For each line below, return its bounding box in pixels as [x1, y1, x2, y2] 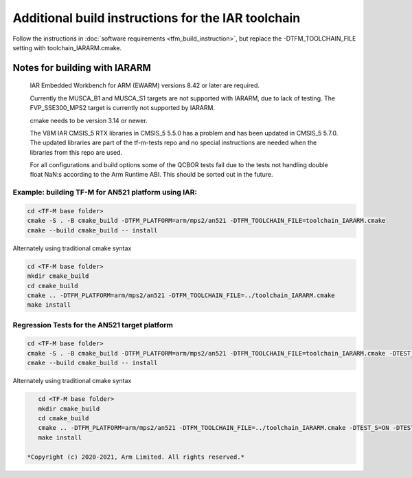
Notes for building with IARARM [12, 62, 151, 74]
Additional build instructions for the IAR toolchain [12, 10, 301, 25]
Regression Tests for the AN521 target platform [12, 320, 173, 329]
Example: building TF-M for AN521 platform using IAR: [12, 188, 197, 197]
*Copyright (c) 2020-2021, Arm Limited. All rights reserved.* [27, 453, 245, 461]
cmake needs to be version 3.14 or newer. [30, 116, 148, 124]
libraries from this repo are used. [30, 148, 123, 156]
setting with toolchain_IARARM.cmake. [12, 43, 122, 52]
